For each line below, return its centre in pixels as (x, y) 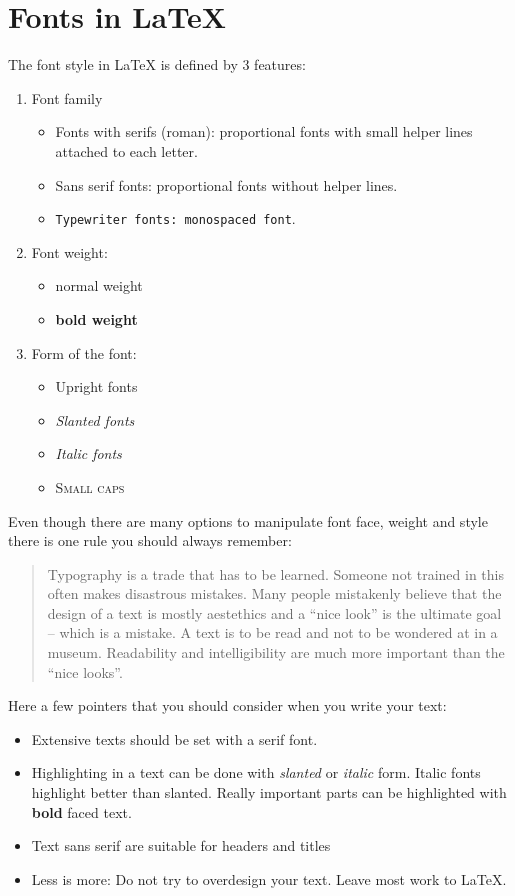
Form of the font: (84, 352)
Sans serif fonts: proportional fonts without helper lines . (226, 184)
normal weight (99, 285)
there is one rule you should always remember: (150, 540)
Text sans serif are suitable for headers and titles (181, 845)
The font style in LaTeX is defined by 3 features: (157, 64)
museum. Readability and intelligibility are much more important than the (276, 652)
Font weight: (69, 251)
